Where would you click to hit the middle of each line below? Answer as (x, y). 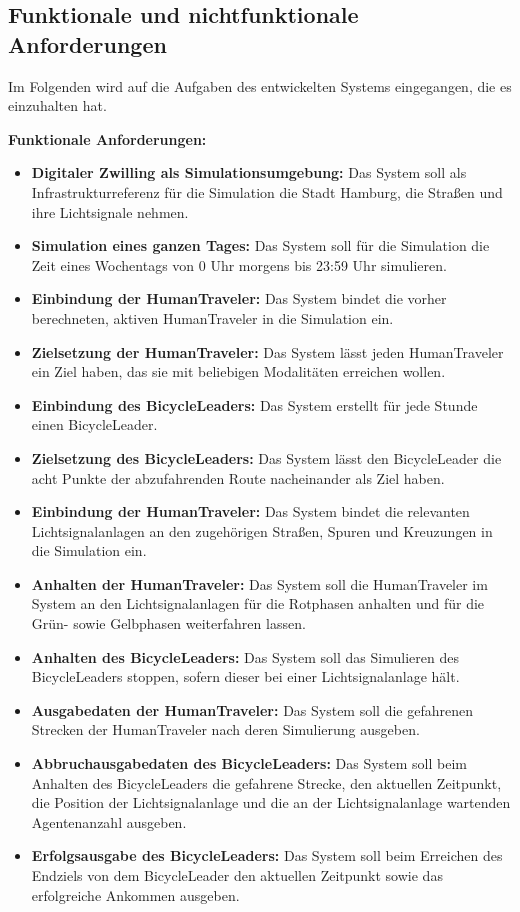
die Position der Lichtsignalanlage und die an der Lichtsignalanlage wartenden (271, 802)
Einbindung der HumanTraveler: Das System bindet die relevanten (250, 511)
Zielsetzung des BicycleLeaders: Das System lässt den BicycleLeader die (266, 457)
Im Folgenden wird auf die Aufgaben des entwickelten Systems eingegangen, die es (260, 85)
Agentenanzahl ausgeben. (109, 821)
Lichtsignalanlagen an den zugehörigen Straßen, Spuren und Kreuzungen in (262, 530)
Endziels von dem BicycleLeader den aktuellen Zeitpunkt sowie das (237, 875)
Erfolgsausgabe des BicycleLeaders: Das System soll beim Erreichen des (267, 855)
